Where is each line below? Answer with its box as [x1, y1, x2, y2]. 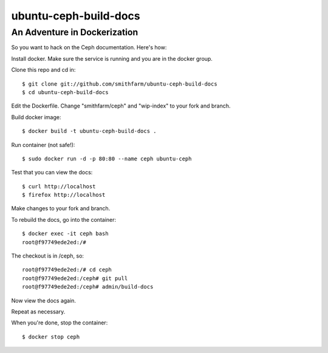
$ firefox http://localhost [22, 191, 106, 199]
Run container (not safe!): [11, 141, 75, 148]
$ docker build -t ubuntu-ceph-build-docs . [22, 128, 157, 135]
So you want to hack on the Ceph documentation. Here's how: [11, 44, 167, 51]
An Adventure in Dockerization [11, 27, 138, 38]
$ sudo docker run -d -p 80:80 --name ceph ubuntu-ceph [22, 155, 192, 162]
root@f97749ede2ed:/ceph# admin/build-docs [22, 283, 154, 290]
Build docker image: [11, 113, 61, 121]
